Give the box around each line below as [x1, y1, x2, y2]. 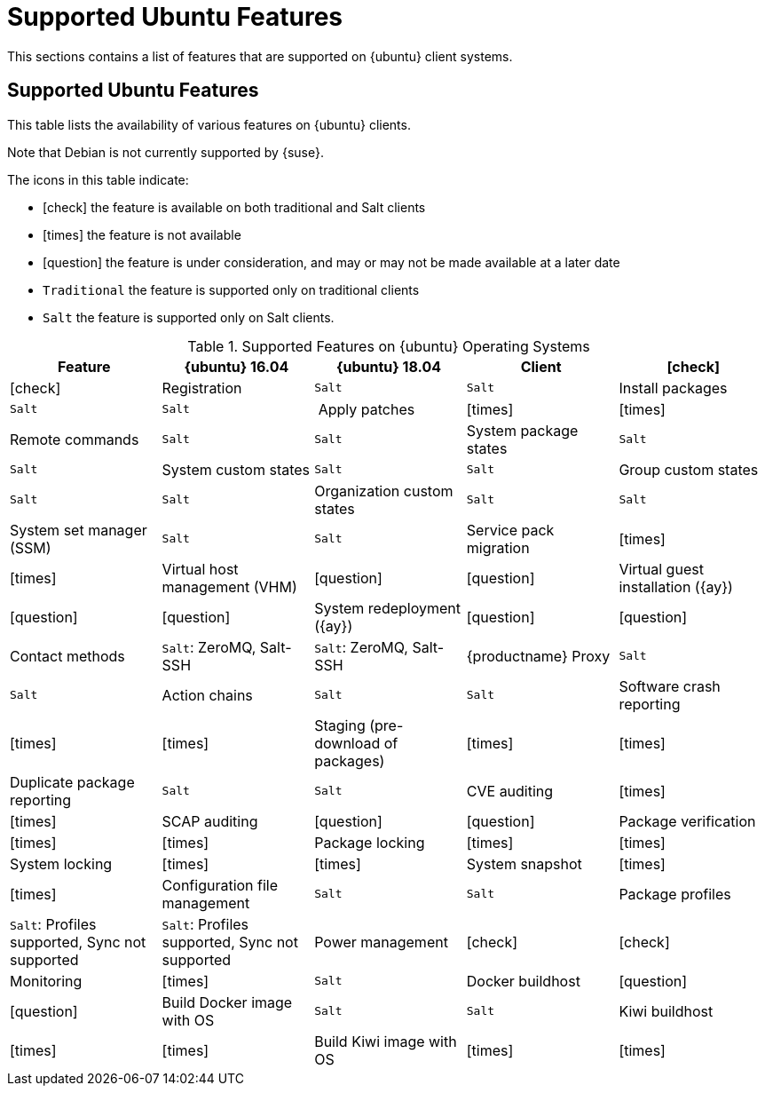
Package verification [619, 812, 756, 830]
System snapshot [466, 854, 582, 873]
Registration [162, 378, 242, 397]
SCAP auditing [162, 812, 258, 830]
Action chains [162, 685, 253, 704]
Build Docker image [162, 993, 293, 1011]
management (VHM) [162, 577, 297, 596]
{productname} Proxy [466, 646, 611, 665]
